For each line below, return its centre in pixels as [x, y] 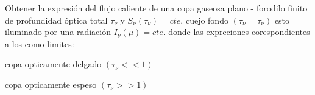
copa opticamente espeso [51, 84]
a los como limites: [40, 43]
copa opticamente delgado [53, 64]
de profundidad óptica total [56, 20]
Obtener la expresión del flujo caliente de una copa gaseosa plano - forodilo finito [156, 8]
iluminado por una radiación [58, 32]
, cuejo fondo [204, 20]
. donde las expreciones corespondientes [236, 32]
